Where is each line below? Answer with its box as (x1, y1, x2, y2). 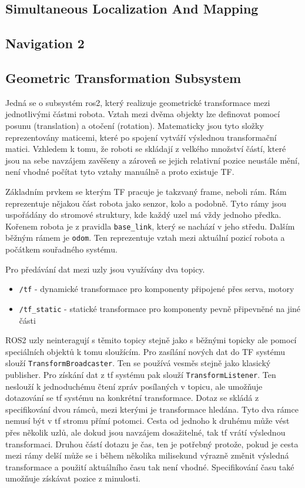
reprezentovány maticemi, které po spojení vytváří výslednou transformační (5, 131, 277, 143)
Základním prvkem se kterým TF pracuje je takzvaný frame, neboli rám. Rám (5, 185, 287, 197)
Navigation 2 (5, 34, 85, 52)
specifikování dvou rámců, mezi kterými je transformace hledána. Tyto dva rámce (5, 403, 299, 415)
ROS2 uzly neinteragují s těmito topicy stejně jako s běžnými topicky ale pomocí (5, 334, 297, 346)
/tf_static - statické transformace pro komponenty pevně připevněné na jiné (19, 302, 301, 314)
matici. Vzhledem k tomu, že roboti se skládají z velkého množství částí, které (5, 142, 286, 155)
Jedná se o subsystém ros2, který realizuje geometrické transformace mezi (5, 96, 270, 108)
